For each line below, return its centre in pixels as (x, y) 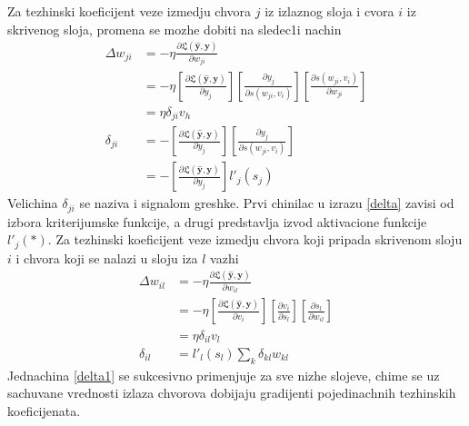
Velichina (33, 203)
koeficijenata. (44, 410)
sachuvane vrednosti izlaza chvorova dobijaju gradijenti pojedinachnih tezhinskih (232, 393)
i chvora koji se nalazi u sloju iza (107, 258)
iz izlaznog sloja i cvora (329, 11)
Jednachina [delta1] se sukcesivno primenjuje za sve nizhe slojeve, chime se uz (224, 375)
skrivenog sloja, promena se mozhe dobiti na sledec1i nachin (175, 29)
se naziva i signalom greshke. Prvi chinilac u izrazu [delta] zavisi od (267, 203)
